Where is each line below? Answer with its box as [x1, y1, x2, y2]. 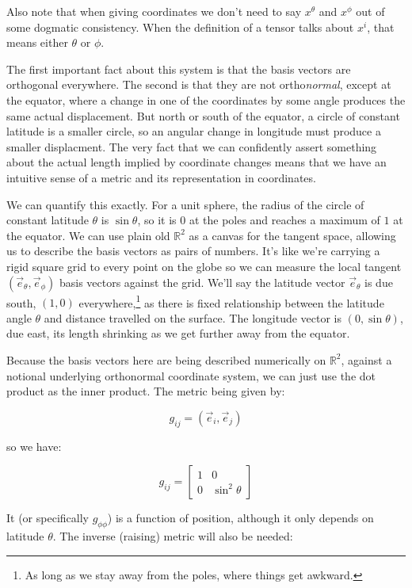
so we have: [6, 437, 62, 454]
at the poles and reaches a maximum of [189, 212, 380, 228]
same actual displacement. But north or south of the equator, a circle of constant [6, 107, 400, 124]
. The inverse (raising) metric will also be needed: [52, 527, 293, 544]
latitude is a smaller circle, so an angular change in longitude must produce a [6, 123, 381, 139]
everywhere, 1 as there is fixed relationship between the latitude [78, 292, 384, 311]
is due [364, 273, 393, 290]
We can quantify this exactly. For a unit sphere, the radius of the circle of [6, 196, 364, 212]
